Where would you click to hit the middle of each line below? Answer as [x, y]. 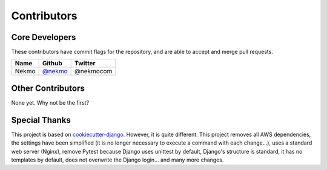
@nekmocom [94, 71]
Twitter [85, 64]
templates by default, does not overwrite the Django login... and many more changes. [117, 160]
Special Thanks [41, 120]
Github [52, 64]
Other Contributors [48, 88]
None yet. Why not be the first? [50, 102]
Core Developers [44, 37]
